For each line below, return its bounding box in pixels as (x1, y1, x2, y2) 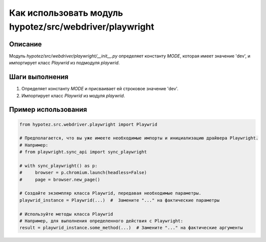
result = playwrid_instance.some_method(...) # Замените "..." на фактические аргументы (19, 225, 243, 231)
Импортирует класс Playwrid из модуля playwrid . (21, 93, 125, 99)
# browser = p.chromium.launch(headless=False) (19, 170, 147, 175)
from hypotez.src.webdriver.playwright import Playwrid (19, 121, 158, 127)
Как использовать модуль (9, 7, 123, 18)
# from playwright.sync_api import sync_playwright (19, 149, 147, 155)
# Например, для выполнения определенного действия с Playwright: (19, 218, 183, 224)
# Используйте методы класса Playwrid (19, 211, 113, 217)
